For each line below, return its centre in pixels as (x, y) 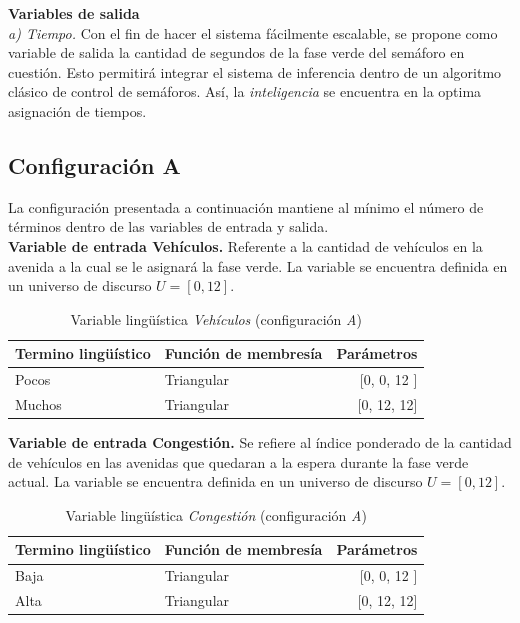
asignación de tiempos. (77, 110)
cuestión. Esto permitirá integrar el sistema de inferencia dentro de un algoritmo (255, 71)
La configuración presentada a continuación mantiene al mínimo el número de (246, 206)
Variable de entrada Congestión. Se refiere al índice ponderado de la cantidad (260, 442)
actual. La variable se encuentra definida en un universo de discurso (215, 481)
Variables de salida (74, 13)
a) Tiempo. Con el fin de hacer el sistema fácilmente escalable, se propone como (253, 32)
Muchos (38, 404)
